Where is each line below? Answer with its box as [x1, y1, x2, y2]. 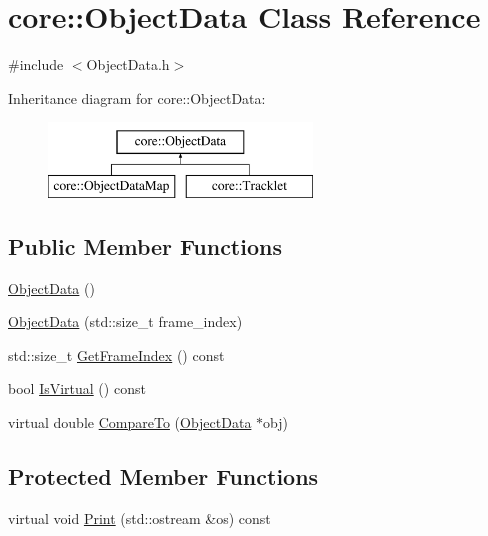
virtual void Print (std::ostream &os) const [8, 507, 271, 528]
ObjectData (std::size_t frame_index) [8, 311, 243, 332]
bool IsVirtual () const [8, 378, 146, 399]
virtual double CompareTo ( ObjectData [8, 412, 252, 433]
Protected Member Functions [8, 461, 319, 492]
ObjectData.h [86, 54, 170, 75]
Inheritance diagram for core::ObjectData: [8, 87, 266, 108]
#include [8, 54, 64, 75]
